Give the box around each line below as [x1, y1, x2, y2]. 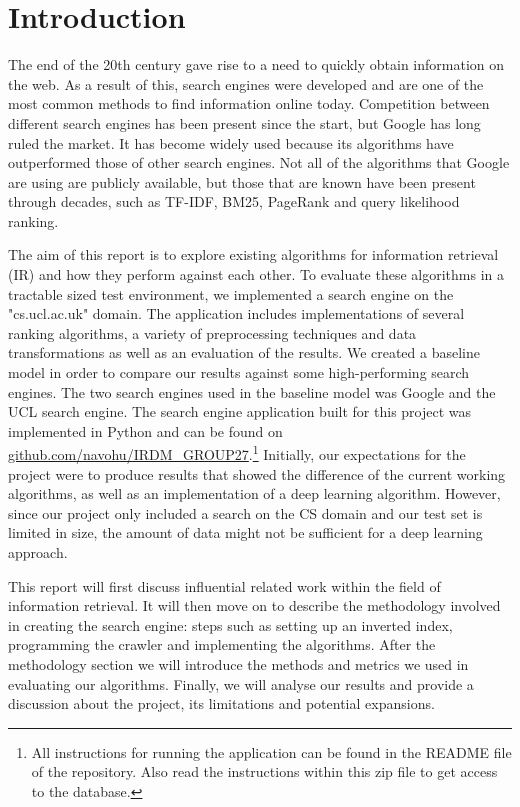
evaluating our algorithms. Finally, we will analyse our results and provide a [8, 673, 474, 694]
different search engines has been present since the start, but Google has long [8, 112, 481, 133]
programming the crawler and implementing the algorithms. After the [8, 634, 436, 655]
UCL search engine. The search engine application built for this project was [8, 401, 472, 422]
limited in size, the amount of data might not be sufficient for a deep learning [8, 522, 483, 543]
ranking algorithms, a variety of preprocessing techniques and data [8, 322, 417, 343]
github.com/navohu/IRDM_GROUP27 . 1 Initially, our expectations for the [8, 441, 466, 465]
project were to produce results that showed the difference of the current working [8, 463, 506, 484]
